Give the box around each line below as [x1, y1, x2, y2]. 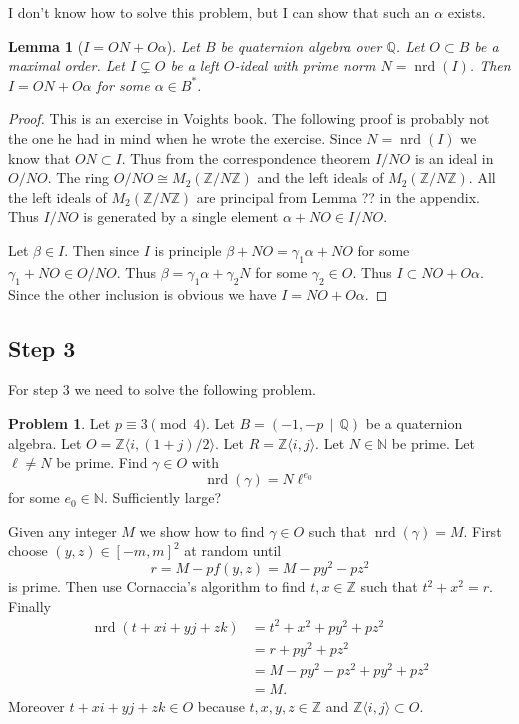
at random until [184, 540, 282, 561]
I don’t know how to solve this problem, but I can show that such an [8, 2, 430, 22]
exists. [447, 2, 486, 22]
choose [8, 540, 48, 561]
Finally [8, 595, 51, 616]
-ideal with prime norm [234, 55, 376, 76]
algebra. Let [8, 432, 82, 453]
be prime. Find [56, 452, 148, 473]
